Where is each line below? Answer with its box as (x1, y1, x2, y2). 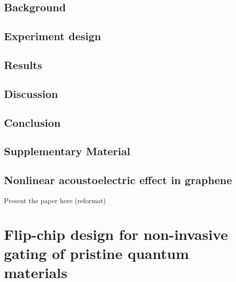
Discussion (4, 86, 58, 101)
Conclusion (4, 115, 61, 130)
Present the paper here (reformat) (4, 195, 106, 205)
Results (4, 57, 42, 72)
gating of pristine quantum (4, 243, 189, 263)
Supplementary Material (4, 143, 131, 159)
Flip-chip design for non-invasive (4, 224, 228, 244)
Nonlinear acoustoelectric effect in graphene (4, 172, 232, 188)
